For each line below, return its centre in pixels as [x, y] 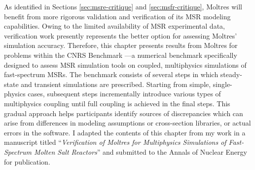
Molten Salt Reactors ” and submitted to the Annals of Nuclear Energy [141, 151]
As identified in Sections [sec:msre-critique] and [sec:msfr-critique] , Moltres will [123, 6]
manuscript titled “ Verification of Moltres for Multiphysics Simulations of [115, 142]
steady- [231, 74]
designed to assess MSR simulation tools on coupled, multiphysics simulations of [125, 64]
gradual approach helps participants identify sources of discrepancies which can [124, 113]
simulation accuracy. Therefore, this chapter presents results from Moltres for [121, 45]
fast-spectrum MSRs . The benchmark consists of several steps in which [111, 74]
